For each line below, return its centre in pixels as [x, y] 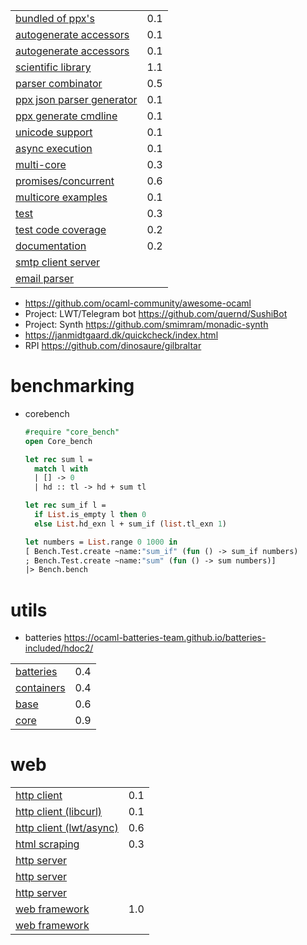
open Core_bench [58, 441]
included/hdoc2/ [59, 648]
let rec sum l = [58, 459]
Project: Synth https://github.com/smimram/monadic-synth [146, 324]
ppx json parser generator [76, 99]
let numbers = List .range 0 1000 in [101, 542]
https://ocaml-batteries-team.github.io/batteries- [165, 638]
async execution [54, 148]
